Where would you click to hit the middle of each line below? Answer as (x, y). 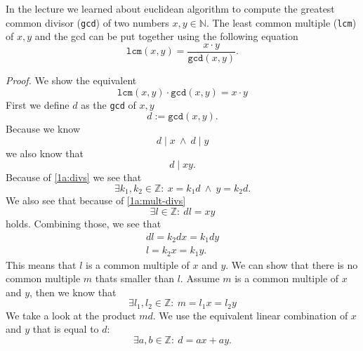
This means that (41, 264)
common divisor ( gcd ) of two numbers (87, 22)
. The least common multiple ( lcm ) (281, 22)
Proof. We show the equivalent (71, 80)
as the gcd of (108, 104)
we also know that (45, 153)
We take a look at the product (71, 315)
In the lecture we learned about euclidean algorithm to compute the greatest (170, 8)
